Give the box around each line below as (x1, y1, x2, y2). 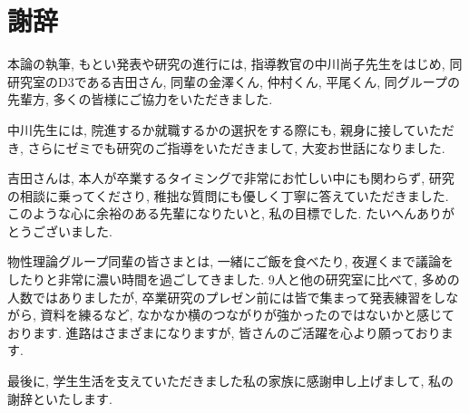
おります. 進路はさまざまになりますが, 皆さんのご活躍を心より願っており (7, 322, 441, 341)
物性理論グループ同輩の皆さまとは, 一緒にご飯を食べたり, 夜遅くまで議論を (7, 252, 454, 271)
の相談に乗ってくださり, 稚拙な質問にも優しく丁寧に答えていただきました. (7, 186, 449, 205)
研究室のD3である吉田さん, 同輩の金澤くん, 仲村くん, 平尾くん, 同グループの (7, 72, 460, 91)
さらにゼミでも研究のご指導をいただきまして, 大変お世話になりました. (27, 138, 445, 157)
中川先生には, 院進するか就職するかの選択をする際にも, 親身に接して (7, 120, 416, 139)
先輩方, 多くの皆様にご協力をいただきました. (7, 90, 273, 109)
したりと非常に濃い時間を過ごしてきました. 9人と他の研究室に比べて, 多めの (7, 270, 460, 289)
